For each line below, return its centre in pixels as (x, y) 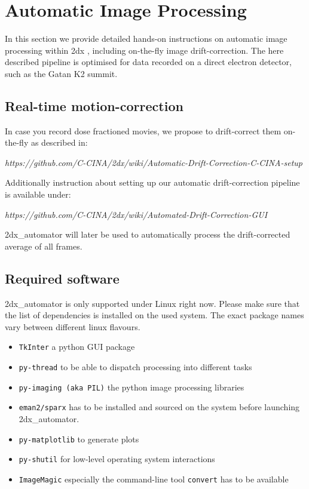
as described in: (59, 142)
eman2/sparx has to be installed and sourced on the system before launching (159, 407)
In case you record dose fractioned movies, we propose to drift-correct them (143, 130)
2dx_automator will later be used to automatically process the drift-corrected (148, 234)
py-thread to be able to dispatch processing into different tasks (135, 367)
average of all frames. (44, 246)
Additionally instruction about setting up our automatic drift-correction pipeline (152, 182)
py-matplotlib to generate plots (79, 439)
